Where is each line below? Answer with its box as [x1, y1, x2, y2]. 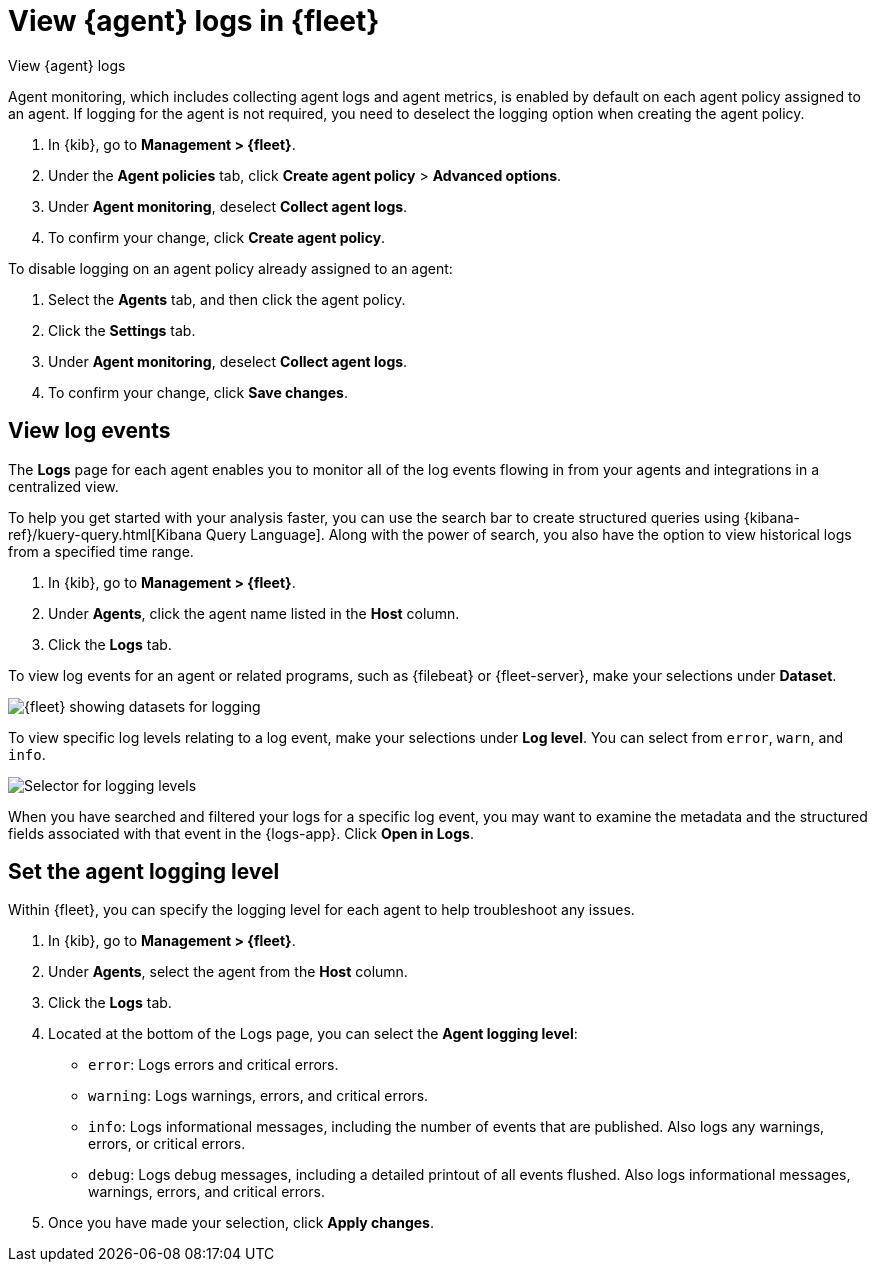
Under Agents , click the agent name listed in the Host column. [48, 604, 460, 622]
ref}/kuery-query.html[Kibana [8, 525, 202, 543]
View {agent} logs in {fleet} [8, 4, 380, 38]
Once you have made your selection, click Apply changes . [48, 1214, 434, 1232]
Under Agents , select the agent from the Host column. [48, 963, 408, 981]
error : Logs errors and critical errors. [88, 1056, 339, 1074]
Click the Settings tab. [48, 321, 196, 339]
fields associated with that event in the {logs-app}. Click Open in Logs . [8, 824, 474, 842]
